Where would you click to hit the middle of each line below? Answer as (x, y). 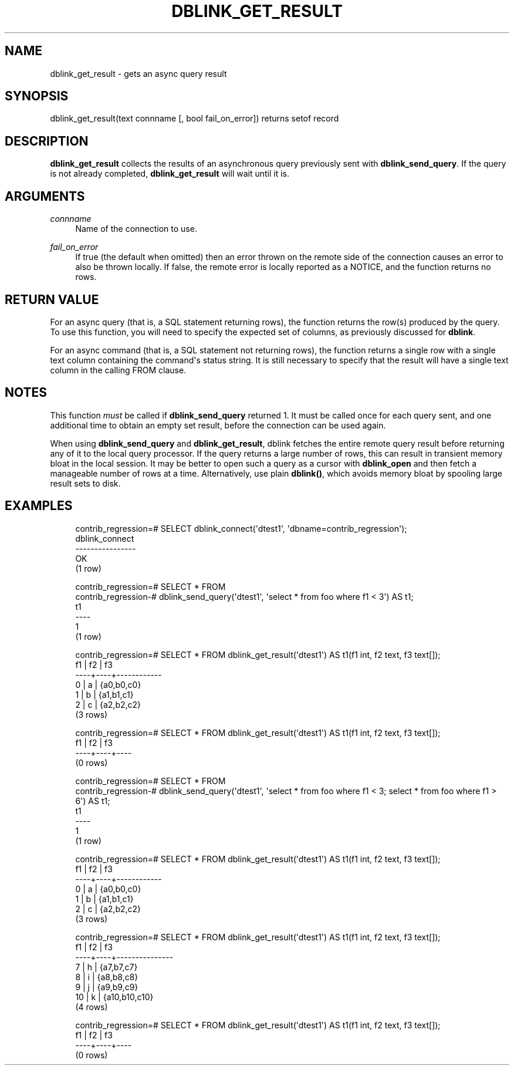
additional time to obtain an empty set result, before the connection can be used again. (218, 425)
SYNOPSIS (37, 96)
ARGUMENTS (45, 196)
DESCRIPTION (47, 141)
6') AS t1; (93, 801)
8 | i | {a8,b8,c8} (107, 977)
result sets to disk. (85, 483)
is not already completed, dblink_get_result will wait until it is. (170, 174)
